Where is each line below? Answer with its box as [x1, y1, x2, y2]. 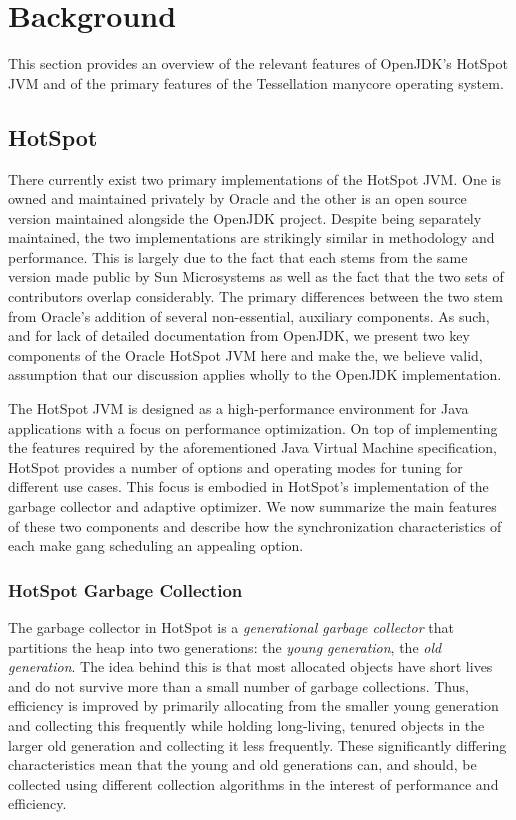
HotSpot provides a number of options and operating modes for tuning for [8, 456, 463, 477]
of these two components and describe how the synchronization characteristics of [8, 515, 502, 536]
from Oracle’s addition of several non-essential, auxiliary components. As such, [8, 305, 490, 326]
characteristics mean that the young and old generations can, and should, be [8, 754, 477, 775]
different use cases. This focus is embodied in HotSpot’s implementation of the [8, 476, 489, 497]
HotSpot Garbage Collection [8, 577, 243, 602]
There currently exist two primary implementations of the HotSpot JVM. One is [8, 168, 501, 189]
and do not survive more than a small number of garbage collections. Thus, [8, 675, 469, 696]
